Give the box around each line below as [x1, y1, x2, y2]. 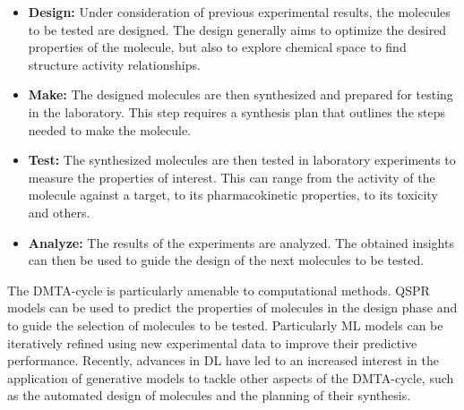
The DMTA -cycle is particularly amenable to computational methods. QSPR [7, 280, 430, 299]
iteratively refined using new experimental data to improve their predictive [7, 333, 417, 352]
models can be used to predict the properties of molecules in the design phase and [7, 298, 458, 317]
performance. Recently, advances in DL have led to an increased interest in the [7, 351, 440, 370]
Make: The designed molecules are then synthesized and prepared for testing [28, 85, 453, 104]
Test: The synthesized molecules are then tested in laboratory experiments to [28, 150, 456, 169]
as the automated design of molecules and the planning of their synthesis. [7, 386, 411, 405]
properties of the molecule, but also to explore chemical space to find [28, 38, 407, 56]
